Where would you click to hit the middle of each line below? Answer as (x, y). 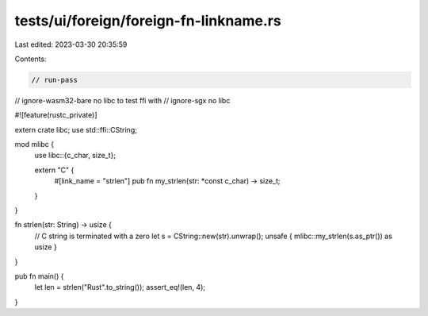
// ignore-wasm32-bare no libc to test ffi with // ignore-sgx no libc (122, 100)
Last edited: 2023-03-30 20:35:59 (71, 44)
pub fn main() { (39, 276)
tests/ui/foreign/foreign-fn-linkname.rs (148, 21)
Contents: (31, 59)
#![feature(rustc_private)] (56, 115)
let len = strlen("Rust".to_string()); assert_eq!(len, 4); (120, 287)
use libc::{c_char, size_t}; (75, 156)
